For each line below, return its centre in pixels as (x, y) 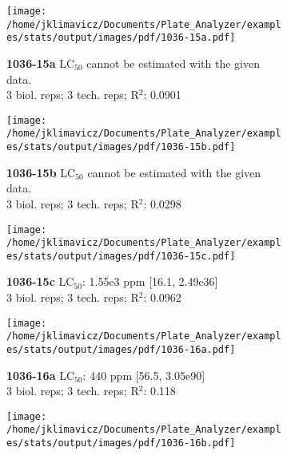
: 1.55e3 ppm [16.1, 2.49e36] (150, 281)
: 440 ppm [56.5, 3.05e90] (144, 375)
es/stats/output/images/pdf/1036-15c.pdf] (121, 256)
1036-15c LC (40, 281)
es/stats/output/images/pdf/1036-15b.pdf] (121, 147)
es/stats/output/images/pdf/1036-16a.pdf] (121, 349)
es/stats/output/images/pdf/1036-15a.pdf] (121, 38)
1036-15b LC (41, 172)
